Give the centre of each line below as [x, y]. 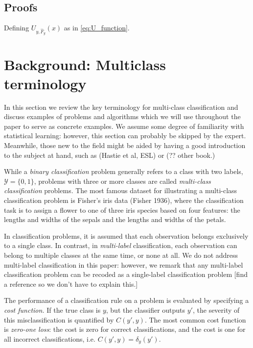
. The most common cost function [195, 319]
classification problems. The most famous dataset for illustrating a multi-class [121, 190]
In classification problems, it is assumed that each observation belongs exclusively [126, 236]
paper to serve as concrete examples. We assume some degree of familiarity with [124, 126]
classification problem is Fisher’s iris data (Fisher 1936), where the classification [124, 200]
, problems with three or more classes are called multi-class [122, 181]
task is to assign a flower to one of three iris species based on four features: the [122, 210]
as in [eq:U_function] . [97, 28]
